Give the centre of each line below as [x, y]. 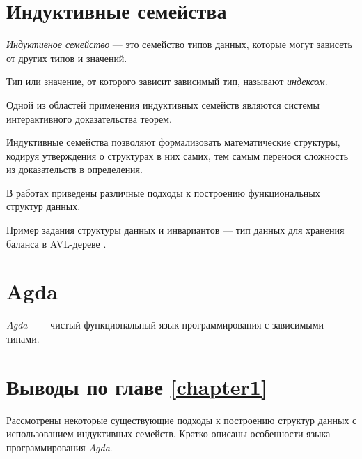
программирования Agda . [60, 447]
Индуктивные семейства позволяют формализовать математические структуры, [173, 142]
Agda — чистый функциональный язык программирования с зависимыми [165, 325]
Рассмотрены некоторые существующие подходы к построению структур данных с [182, 420]
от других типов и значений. [67, 58]
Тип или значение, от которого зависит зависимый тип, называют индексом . [167, 81]
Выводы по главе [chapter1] [137, 386]
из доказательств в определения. [74, 169]
